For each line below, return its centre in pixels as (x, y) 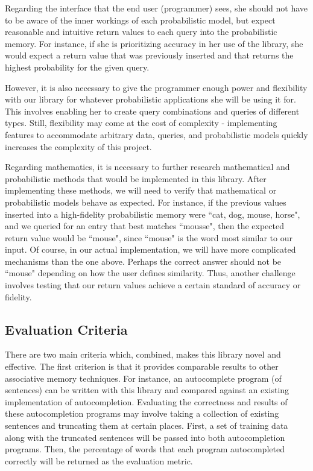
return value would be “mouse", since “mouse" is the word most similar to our (149, 237)
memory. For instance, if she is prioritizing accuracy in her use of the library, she (154, 43)
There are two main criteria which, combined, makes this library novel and (143, 354)
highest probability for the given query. (77, 67)
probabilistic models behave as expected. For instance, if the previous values (146, 202)
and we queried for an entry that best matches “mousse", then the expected (144, 226)
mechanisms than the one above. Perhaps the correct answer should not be (143, 261)
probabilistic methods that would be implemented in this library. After (136, 178)
